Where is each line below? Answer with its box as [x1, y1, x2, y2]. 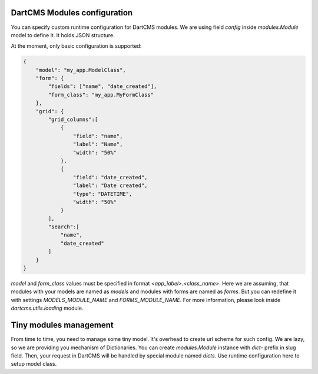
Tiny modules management [11, 320, 114, 330]
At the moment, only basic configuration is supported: [11, 42, 142, 50]
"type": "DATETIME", [72, 191, 132, 197]
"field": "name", [72, 133, 123, 139]
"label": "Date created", [72, 182, 148, 189]
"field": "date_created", [72, 174, 148, 181]
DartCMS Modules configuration [11, 8, 133, 18]
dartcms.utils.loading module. [11, 304, 84, 312]
